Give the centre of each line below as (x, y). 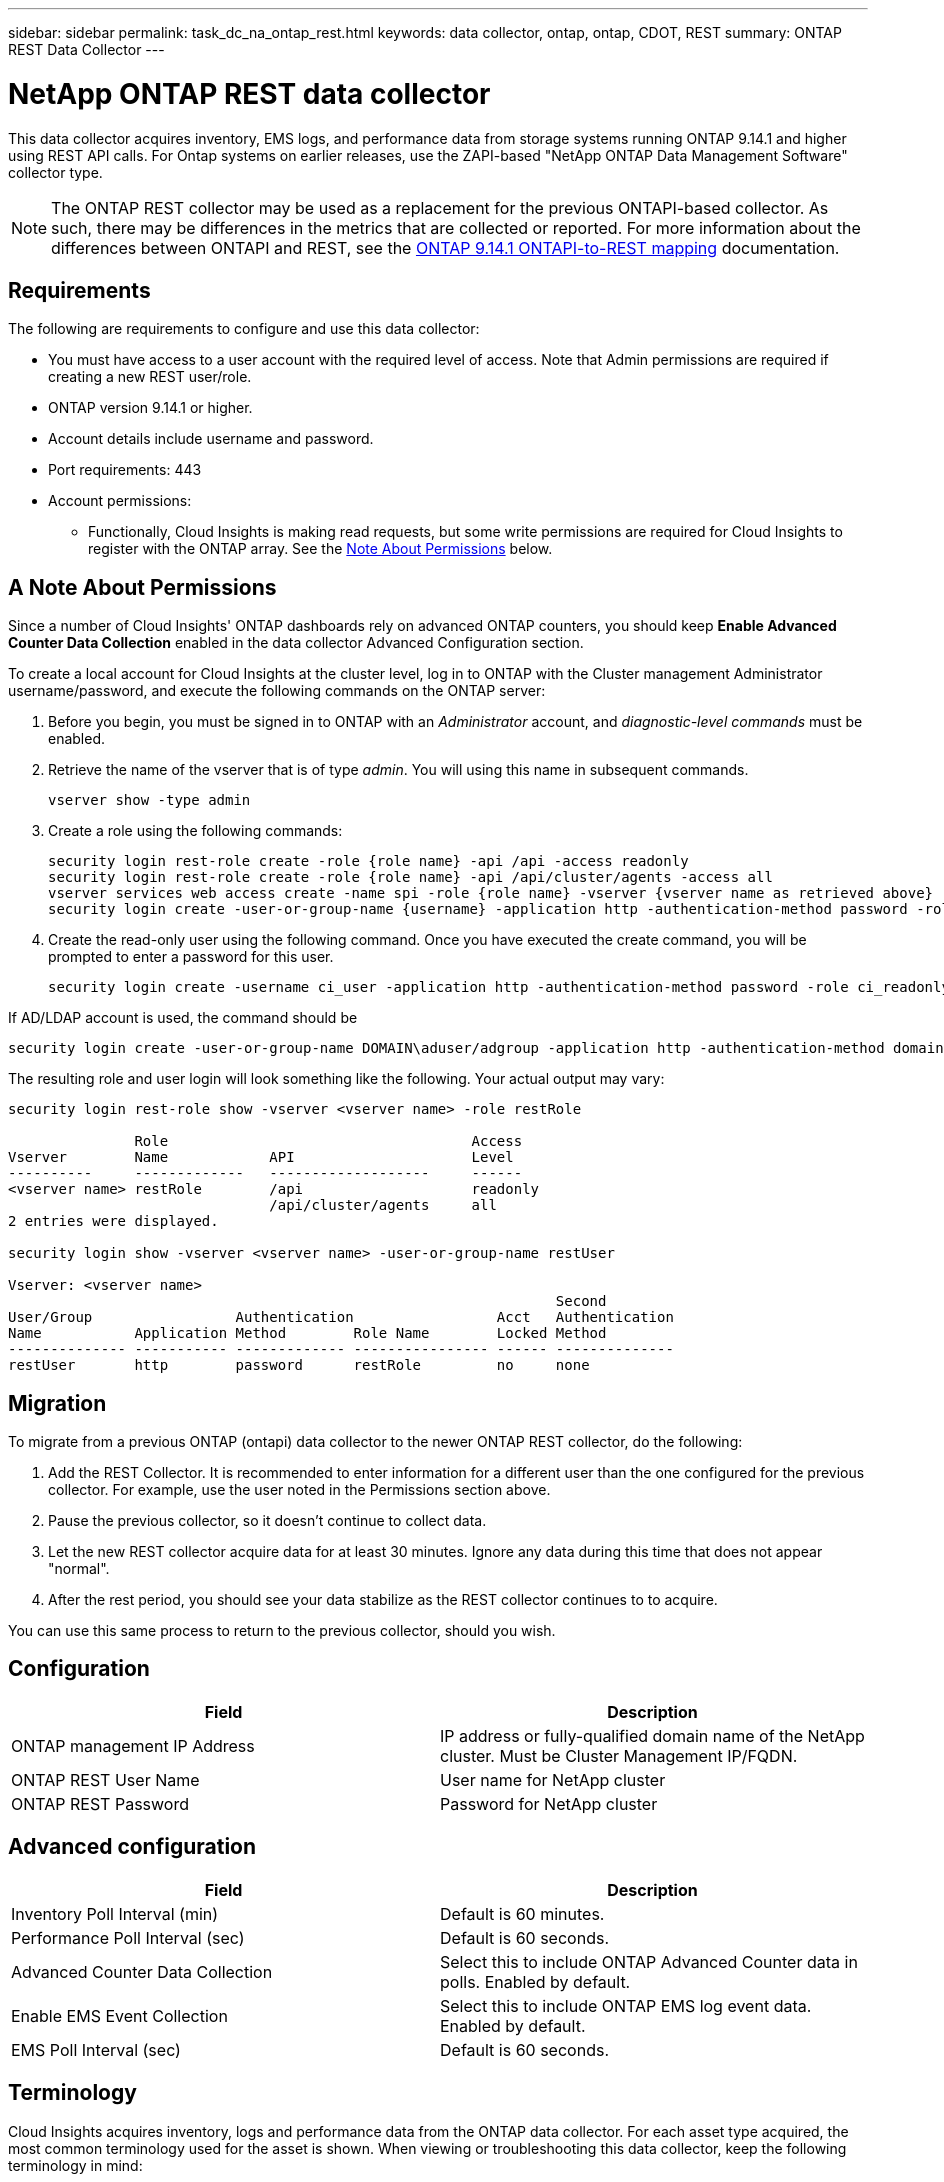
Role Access (328, 1141)
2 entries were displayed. (113, 1221)
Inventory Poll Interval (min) (115, 1913)
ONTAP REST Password (100, 1803)
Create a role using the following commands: (195, 831)
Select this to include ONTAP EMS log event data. (626, 2005)
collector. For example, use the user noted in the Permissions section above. (299, 1490)
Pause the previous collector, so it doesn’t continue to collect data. (267, 1521)
